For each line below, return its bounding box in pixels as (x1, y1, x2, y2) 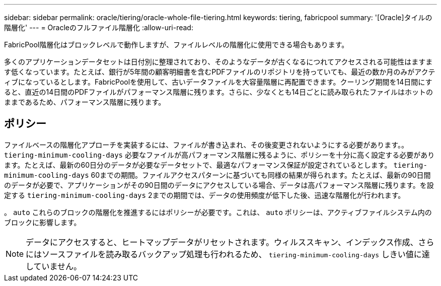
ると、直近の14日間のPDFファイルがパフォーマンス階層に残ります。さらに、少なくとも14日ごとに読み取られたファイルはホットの (4, 88, 433, 96)
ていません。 (33, 261, 82, 271)
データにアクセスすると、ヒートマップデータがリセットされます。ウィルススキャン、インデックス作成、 (26, 237, 418, 247)
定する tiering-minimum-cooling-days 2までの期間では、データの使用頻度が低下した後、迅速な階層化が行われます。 (4, 190, 405, 199)
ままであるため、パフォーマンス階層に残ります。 (4, 98, 166, 106)
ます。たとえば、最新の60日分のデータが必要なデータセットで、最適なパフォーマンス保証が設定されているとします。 (4, 160, 392, 169)
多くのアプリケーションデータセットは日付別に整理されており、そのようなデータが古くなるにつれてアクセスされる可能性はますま (4, 57, 433, 66)
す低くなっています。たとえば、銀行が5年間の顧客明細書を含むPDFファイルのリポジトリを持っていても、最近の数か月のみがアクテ (4, 67, 435, 76)
